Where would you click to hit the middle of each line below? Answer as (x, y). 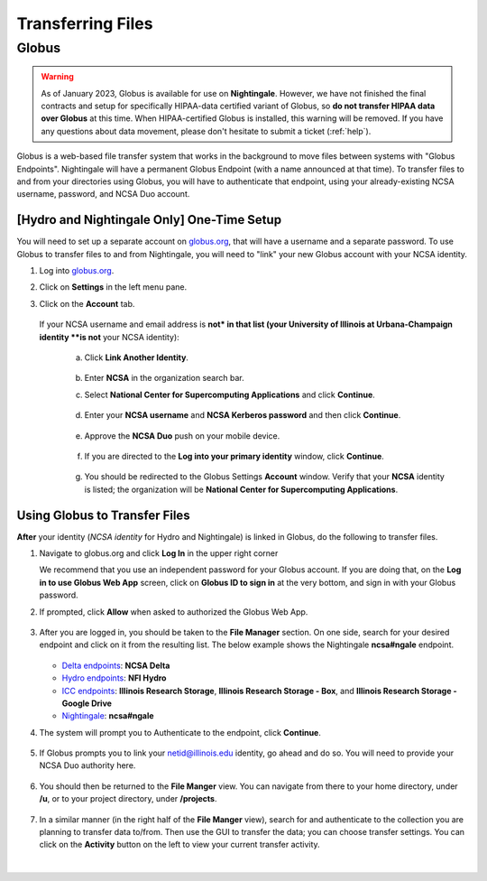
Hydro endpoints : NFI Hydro (114, 678)
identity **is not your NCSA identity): (109, 337)
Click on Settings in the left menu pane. (113, 287)
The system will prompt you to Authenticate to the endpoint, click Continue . (180, 732)
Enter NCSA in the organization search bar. (164, 378)
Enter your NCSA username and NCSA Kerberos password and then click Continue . (243, 415)
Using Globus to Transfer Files (103, 515)
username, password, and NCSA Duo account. (103, 194)
